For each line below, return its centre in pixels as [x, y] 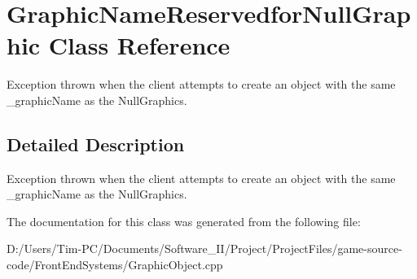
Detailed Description [96, 144]
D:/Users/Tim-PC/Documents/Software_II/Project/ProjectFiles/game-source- [204, 248]
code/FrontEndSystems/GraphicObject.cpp [115, 265]
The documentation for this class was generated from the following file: [184, 221]
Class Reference [139, 45]
